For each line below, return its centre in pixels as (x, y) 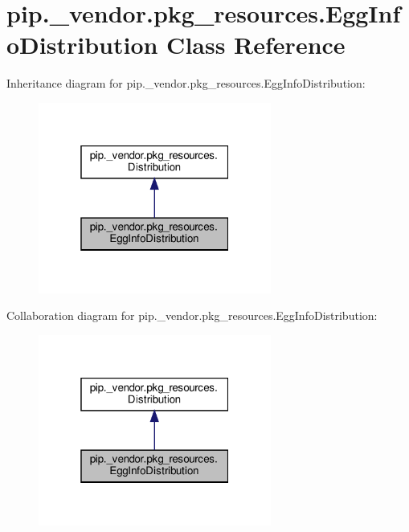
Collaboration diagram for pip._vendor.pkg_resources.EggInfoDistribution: (192, 315)
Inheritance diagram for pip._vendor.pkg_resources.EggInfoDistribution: (186, 83)
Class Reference (256, 45)
